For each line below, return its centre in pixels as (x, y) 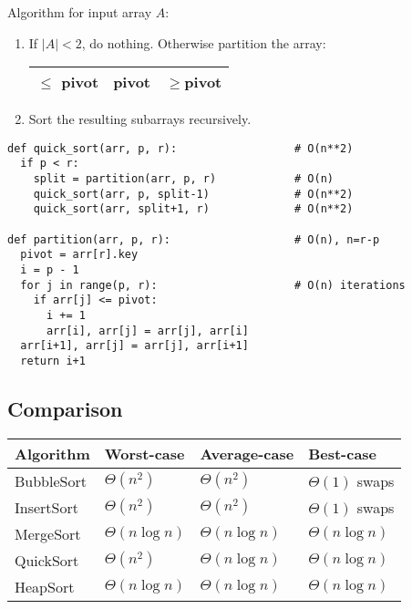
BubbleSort (51, 480)
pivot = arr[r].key (79, 255)
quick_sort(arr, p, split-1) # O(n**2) (193, 194)
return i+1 (53, 361)
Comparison (65, 409)
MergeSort (48, 533)
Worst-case (144, 453)
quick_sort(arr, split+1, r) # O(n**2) (193, 209)
